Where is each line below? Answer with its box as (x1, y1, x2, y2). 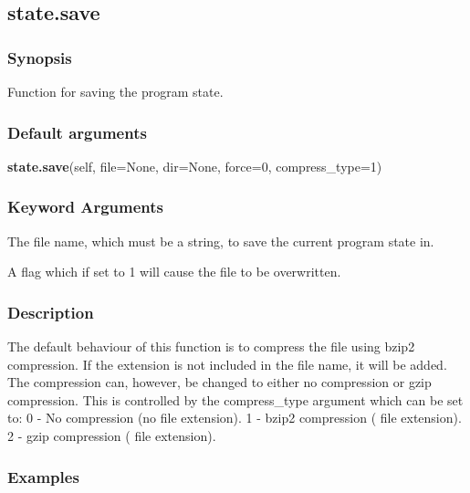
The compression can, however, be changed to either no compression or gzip (7, 372, 432, 392)
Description (7, 300, 94, 323)
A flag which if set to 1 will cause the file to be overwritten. (7, 262, 341, 281)
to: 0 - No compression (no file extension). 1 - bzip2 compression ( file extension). (7, 408, 462, 427)
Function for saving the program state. (7, 82, 224, 100)
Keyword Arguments (7, 195, 164, 218)
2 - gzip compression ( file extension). (7, 426, 216, 445)
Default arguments (7, 121, 147, 143)
